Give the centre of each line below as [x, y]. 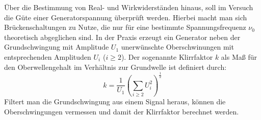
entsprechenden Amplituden [48, 56]
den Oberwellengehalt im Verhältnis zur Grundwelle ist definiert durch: [115, 67]
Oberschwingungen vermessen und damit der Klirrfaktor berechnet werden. [122, 111]
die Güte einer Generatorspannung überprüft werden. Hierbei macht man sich [126, 17]
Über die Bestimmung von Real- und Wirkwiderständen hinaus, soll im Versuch [129, 7]
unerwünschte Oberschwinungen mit [177, 47]
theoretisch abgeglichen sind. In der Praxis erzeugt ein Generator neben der [122, 37]
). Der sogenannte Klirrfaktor [167, 56]
